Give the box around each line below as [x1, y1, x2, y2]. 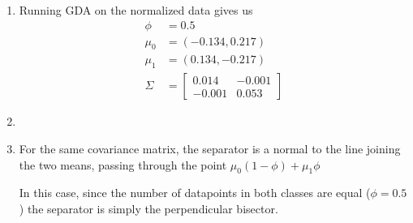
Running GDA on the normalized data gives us [19, 2, 253, 18]
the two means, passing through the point [19, 156, 227, 173]
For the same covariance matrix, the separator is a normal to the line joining [19, 139, 401, 157]
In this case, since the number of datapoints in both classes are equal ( [19, 184, 371, 201]
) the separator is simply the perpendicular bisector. [19, 199, 278, 217]
